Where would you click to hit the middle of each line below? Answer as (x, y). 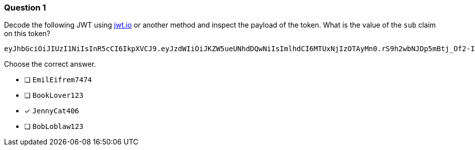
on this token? (27, 34)
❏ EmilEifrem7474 (58, 80)
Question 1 (25, 8)
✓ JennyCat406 (52, 111)
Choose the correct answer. (50, 64)
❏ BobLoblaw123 (54, 126)
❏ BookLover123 (54, 95)
